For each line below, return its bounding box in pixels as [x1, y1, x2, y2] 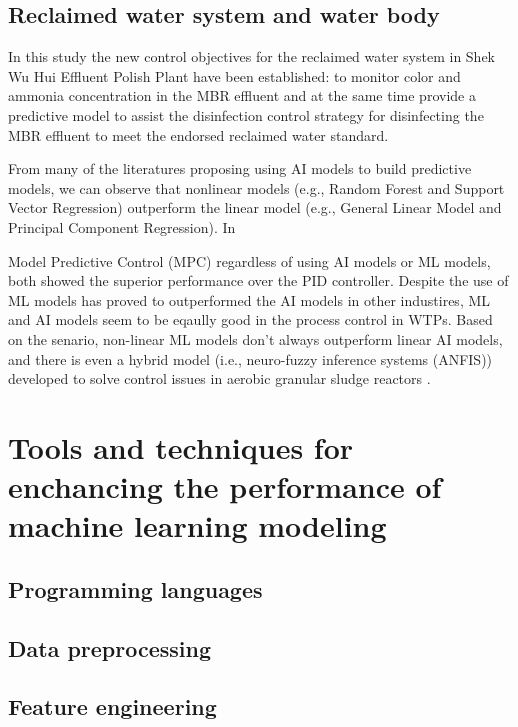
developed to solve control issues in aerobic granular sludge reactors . [8, 368, 431, 389]
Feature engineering [8, 691, 217, 722]
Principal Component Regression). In [8, 216, 236, 237]
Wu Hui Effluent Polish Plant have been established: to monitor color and [8, 65, 461, 86]
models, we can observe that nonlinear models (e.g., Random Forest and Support [8, 177, 505, 198]
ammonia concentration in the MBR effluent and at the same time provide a [8, 85, 476, 106]
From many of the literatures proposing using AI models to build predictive [8, 158, 472, 179]
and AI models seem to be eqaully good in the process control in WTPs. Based [8, 309, 493, 330]
